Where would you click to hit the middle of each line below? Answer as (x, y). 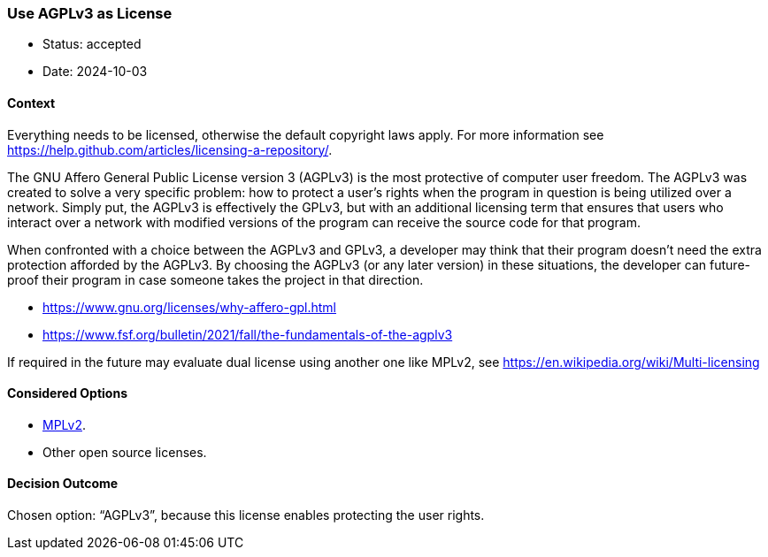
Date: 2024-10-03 (95, 72)
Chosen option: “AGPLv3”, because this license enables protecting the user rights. (246, 515)
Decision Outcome (63, 484)
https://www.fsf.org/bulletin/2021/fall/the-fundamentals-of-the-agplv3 (248, 334)
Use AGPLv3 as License (90, 13)
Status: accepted (92, 44)
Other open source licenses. (125, 452)
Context (31, 103)
